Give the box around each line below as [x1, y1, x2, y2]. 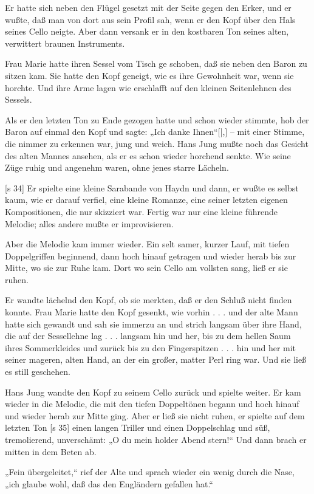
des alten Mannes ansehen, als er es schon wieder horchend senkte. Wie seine [5, 149, 291, 162]
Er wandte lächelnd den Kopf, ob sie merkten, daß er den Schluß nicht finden [5, 293, 292, 306]
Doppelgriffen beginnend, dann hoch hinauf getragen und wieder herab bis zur [5, 249, 296, 262]
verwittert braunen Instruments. [5, 36, 125, 49]
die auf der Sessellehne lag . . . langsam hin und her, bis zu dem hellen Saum [5, 329, 291, 342]
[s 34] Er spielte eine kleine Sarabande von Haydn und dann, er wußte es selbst [5, 181, 299, 194]
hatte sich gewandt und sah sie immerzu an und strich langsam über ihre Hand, [5, 317, 302, 330]
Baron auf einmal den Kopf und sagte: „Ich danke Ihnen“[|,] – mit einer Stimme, [5, 125, 305, 138]
